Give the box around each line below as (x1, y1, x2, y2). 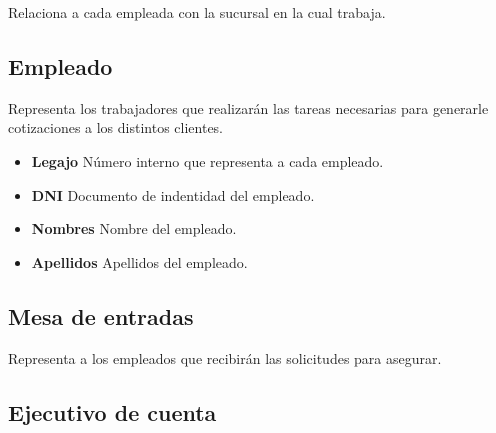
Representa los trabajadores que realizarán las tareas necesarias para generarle (8, 97, 489, 118)
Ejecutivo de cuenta (8, 396, 217, 427)
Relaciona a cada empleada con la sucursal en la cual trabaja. (8, 2, 386, 22)
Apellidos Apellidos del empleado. (31, 251, 248, 272)
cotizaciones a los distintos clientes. (8, 117, 224, 138)
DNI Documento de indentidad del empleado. (31, 184, 315, 205)
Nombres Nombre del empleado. (31, 218, 237, 239)
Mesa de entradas (8, 300, 194, 331)
